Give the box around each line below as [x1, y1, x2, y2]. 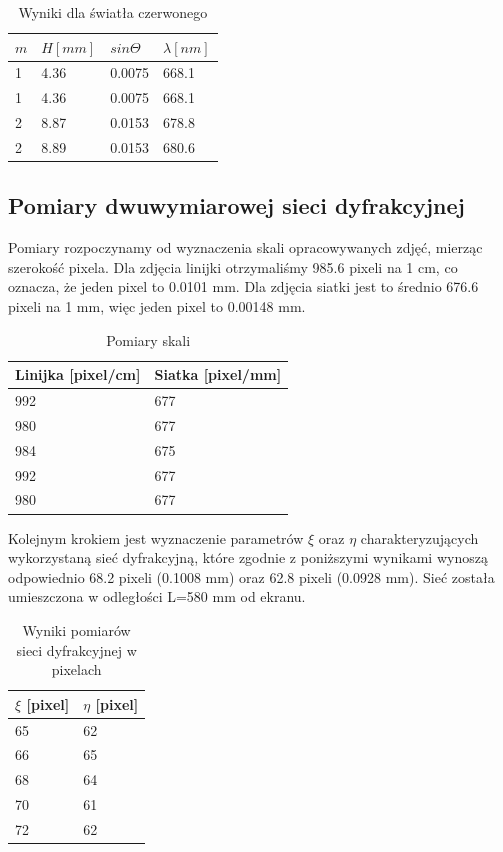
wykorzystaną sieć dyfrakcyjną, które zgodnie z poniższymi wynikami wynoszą [8, 547, 488, 568]
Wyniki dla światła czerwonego [18, 2, 208, 22]
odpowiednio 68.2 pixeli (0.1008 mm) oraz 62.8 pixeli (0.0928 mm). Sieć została [8, 566, 495, 587]
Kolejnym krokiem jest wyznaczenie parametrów [8, 527, 304, 548]
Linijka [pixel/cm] [15, 364, 141, 385]
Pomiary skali [106, 329, 191, 350]
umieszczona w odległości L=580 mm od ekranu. [8, 586, 306, 607]
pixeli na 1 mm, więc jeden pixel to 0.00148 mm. [8, 296, 306, 317]
